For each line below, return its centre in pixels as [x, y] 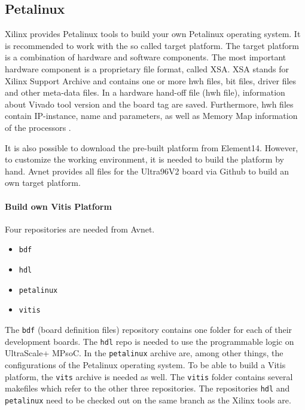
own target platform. [43, 183]
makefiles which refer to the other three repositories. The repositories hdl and [147, 388]
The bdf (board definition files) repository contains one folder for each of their [149, 329]
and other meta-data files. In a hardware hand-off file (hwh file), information [145, 92]
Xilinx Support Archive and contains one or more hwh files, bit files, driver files [151, 80]
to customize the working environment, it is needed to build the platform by [144, 159]
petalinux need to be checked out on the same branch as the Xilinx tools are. [148, 400]
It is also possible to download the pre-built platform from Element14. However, [152, 147]
